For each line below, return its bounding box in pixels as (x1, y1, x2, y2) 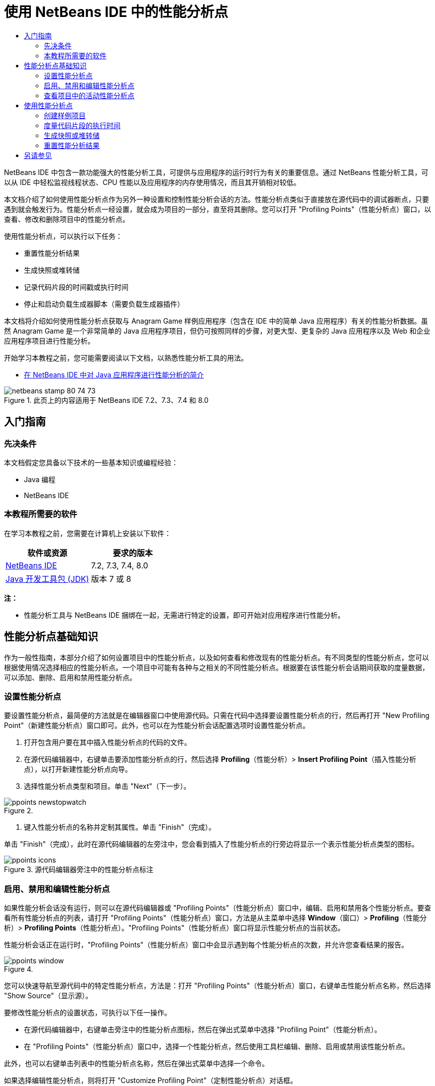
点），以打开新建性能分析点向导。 (24, 765, 132, 774)
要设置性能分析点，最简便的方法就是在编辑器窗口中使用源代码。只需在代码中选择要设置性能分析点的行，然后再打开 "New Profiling (4, 711, 430, 720)
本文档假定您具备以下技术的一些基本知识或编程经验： (4, 458, 178, 467)
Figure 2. (4, 806, 33, 815)
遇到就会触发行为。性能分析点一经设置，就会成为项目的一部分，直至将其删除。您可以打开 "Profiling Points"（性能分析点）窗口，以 (4, 204, 432, 213)
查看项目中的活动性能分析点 (44, 91, 134, 100)
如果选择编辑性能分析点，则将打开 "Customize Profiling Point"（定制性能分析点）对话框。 (4, 1076, 298, 1085)
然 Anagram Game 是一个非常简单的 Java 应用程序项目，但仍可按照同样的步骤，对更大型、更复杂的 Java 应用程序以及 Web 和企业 (4, 326, 431, 335)
